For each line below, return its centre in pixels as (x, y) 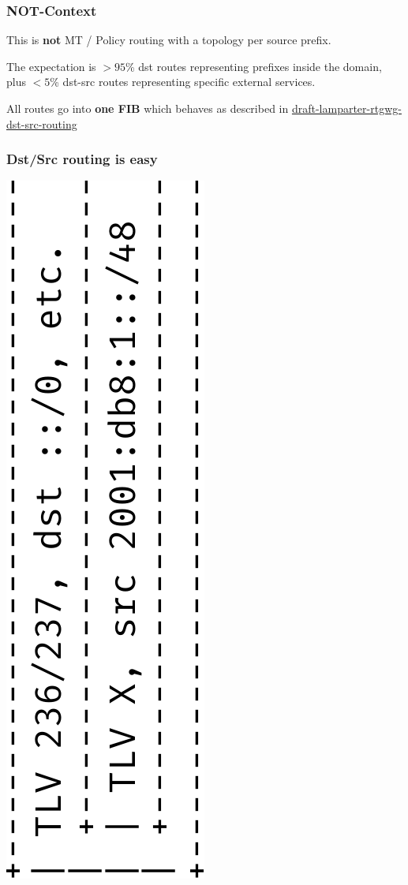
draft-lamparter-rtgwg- (346, 108)
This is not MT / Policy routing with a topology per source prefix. (169, 40)
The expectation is (51, 66)
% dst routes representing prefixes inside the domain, (253, 66)
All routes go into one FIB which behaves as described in (148, 108)
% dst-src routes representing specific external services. (183, 82)
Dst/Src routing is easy (82, 159)
